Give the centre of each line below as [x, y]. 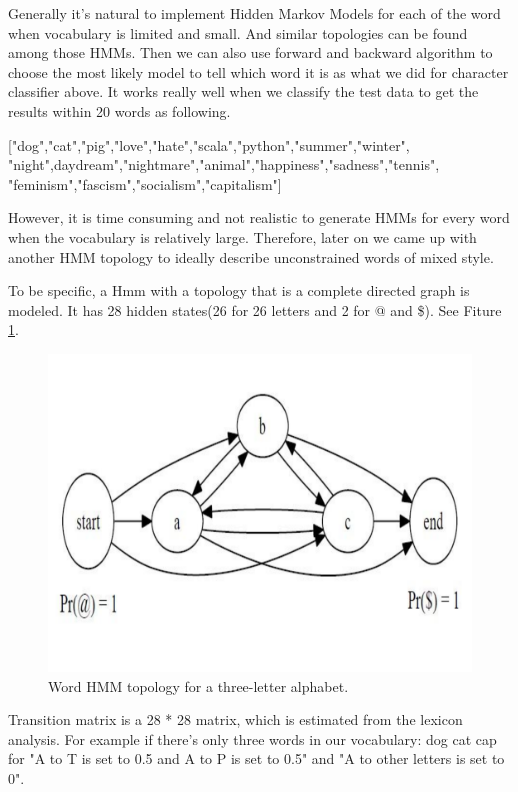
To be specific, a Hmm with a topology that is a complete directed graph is [239, 290]
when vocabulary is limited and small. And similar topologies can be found [238, 32]
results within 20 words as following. [119, 110]
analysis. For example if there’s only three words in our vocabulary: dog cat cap [252, 738]
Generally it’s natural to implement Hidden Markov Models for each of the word [254, 13]
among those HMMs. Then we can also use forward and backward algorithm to [250, 52]
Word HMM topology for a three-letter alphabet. [198, 685]
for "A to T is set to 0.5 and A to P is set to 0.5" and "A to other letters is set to [256, 758]
